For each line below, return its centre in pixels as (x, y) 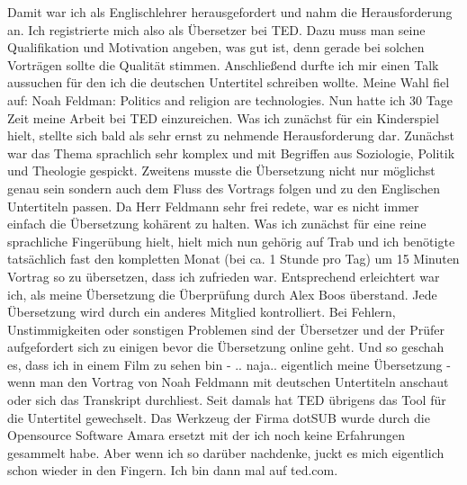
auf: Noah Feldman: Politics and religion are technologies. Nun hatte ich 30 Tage (230, 99)
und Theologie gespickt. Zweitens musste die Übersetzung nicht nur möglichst (221, 171)
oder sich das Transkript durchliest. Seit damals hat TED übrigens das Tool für (227, 400)
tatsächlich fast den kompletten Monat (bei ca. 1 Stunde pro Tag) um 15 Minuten (233, 259)
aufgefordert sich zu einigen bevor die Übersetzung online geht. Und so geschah (226, 347)
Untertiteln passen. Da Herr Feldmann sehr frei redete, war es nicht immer (213, 206)
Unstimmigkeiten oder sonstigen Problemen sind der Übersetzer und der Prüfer (226, 329)
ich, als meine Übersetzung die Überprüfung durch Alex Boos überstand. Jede (222, 294)
